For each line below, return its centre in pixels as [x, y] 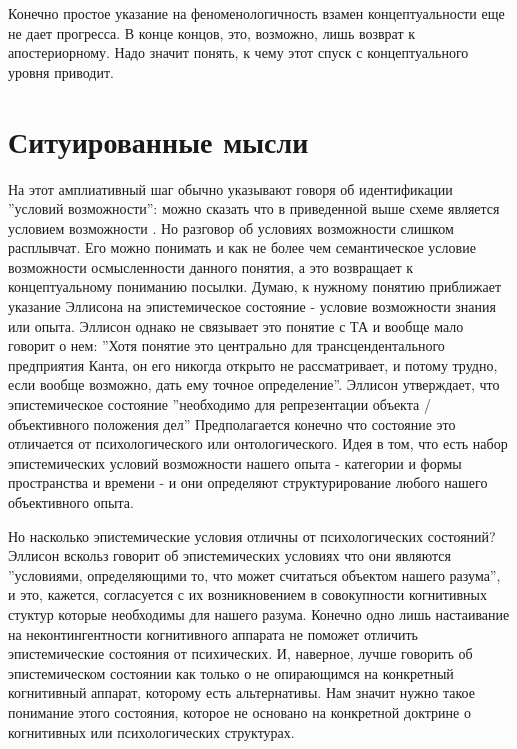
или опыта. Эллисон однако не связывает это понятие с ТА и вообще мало [236, 325]
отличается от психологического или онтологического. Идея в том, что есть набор [258, 443]
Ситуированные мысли [158, 140]
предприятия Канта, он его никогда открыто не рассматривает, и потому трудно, [253, 364]
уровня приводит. [61, 71]
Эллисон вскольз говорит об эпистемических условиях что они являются [229, 555]
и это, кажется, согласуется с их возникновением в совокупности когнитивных [247, 594]
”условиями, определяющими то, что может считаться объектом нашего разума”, [254, 574]
